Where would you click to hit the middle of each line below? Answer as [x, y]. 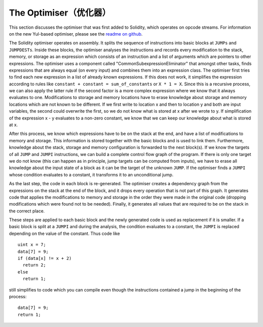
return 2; [34, 265]
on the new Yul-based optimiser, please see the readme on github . [76, 34]
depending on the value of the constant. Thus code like [65, 233]
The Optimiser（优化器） [60, 13]
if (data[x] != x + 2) [45, 259]
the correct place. [27, 211]
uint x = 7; [32, 245]
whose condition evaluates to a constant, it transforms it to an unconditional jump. [91, 174]
